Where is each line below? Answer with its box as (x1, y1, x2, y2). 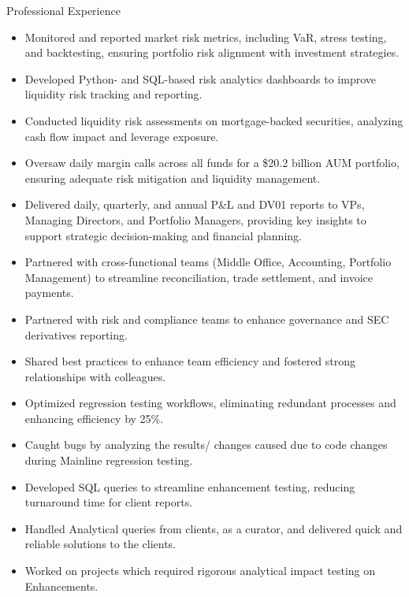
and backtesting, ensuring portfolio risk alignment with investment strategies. (24, 44, 400, 61)
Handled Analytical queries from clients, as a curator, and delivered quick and (24, 520, 403, 536)
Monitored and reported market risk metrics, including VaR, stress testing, (24, 28, 387, 45)
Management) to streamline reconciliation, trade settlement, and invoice (24, 269, 374, 285)
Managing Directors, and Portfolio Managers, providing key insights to (24, 211, 366, 228)
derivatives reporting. (24, 326, 128, 343)
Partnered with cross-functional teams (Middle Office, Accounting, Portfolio (24, 254, 392, 270)
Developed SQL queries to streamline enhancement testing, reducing (24, 478, 355, 495)
